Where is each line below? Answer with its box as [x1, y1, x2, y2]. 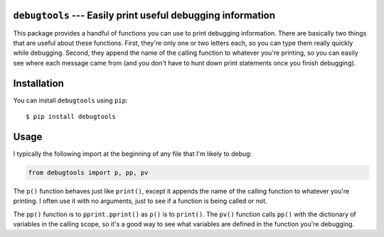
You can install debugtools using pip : [13, 96, 128, 105]
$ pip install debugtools [26, 112, 117, 120]
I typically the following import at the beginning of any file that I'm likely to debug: [13, 149, 252, 158]
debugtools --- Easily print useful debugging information [13, 9, 276, 21]
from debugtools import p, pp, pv [28, 168, 149, 177]
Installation [13, 77, 64, 89]
